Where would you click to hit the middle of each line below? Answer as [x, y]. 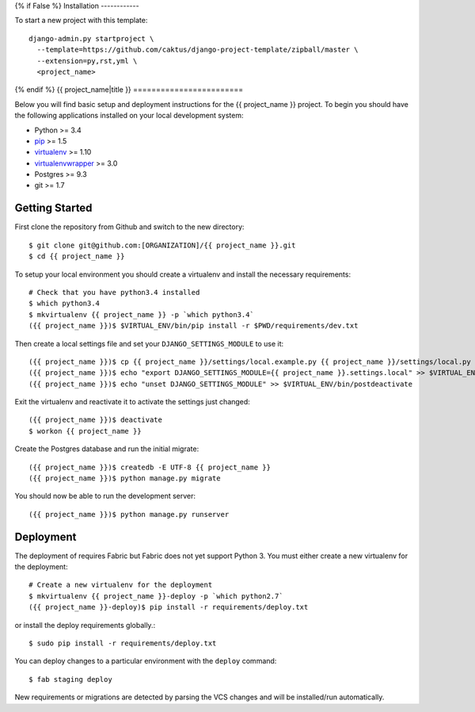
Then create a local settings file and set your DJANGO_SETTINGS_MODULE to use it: [149, 343]
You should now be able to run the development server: [105, 496]
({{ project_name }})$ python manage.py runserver [129, 514]
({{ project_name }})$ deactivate [95, 420]
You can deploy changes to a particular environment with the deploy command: [146, 661]
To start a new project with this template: [81, 21]
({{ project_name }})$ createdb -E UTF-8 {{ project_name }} [150, 467]
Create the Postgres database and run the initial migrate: [107, 449]
